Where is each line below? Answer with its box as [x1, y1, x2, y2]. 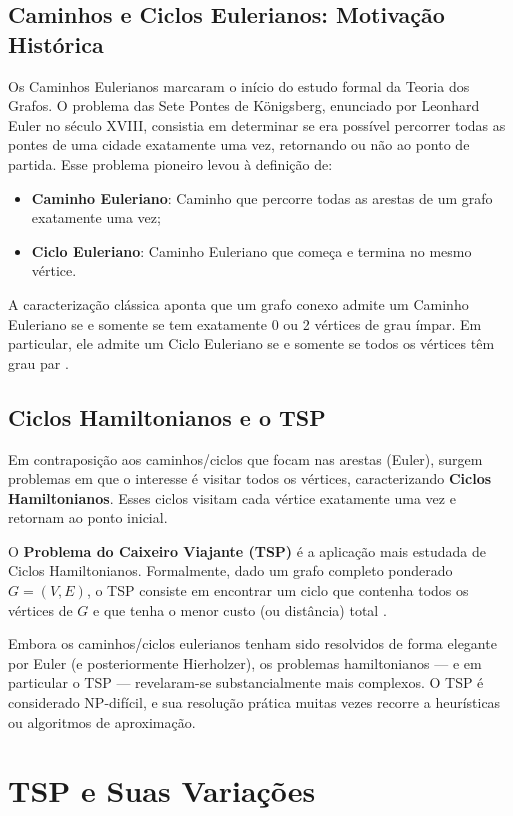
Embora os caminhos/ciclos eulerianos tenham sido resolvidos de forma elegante [8, 633, 497, 654]
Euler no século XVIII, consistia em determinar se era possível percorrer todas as [8, 114, 506, 135]
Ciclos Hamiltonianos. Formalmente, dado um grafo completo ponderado [8, 560, 453, 581]
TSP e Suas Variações [8, 770, 316, 811]
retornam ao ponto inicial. [8, 507, 168, 528]
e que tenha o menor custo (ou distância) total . [93, 599, 387, 620]
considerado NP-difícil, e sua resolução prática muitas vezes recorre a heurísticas [8, 692, 501, 713]
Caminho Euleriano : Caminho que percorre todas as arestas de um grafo [31, 187, 493, 208]
